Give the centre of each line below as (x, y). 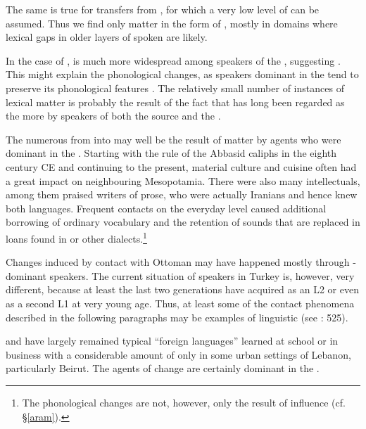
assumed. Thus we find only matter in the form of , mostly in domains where (172, 23)
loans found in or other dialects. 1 (76, 237)
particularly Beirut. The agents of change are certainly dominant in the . (163, 368)
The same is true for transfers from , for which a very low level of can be (163, 9)
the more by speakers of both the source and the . (113, 116)
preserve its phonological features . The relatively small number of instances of (175, 88)
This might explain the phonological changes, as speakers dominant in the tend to (182, 74)
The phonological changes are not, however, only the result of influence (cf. (184, 402)
